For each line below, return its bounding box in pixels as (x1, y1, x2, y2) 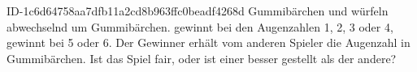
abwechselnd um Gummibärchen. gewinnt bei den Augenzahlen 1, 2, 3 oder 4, (7, 18, 393, 35)
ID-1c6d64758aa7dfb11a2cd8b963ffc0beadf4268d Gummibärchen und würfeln (7, 2, 389, 19)
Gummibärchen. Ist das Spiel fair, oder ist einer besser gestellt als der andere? (7, 49, 397, 66)
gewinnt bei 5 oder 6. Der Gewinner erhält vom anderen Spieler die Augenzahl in (7, 34, 410, 51)
